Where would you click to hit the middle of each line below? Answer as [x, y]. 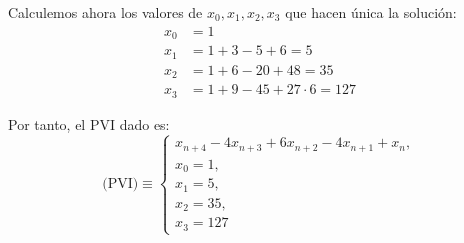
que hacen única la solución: [371, 12]
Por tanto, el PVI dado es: [89, 123]
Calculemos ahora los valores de [105, 12]
